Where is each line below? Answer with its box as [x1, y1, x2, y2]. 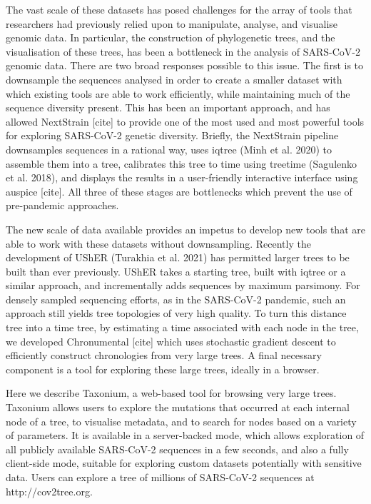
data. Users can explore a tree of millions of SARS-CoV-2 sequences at [6, 470, 315, 484]
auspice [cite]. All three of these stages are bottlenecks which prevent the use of [6, 183, 352, 198]
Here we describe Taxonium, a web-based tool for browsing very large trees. [6, 385, 337, 400]
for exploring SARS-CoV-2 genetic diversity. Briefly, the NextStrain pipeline [6, 128, 339, 143]
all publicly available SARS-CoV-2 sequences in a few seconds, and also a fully [6, 441, 349, 456]
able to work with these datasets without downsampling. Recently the [6, 236, 311, 251]
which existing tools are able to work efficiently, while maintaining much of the [6, 86, 350, 101]
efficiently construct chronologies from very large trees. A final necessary [6, 348, 322, 363]
